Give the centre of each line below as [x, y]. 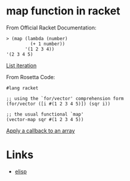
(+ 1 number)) [48, 44]
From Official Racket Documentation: [51, 28]
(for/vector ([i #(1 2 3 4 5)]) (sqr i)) [58, 104]
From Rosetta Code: [31, 77]
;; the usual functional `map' [45, 114]
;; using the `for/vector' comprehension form [65, 98]
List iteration [21, 65]
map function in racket [63, 11]
